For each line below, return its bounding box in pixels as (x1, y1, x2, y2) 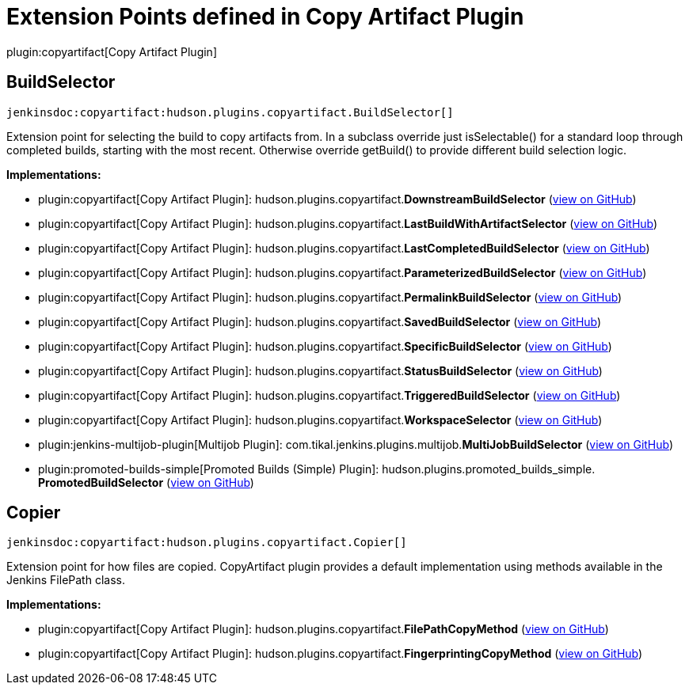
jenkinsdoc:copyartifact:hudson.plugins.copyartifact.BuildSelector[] (6, 105, 454, 119)
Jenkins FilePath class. (6, 573, 125, 587)
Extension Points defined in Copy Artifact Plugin (6, 3, 524, 30)
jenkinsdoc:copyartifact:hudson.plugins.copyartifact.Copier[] (6, 536, 407, 549)
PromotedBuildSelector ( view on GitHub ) (38, 475, 254, 489)
